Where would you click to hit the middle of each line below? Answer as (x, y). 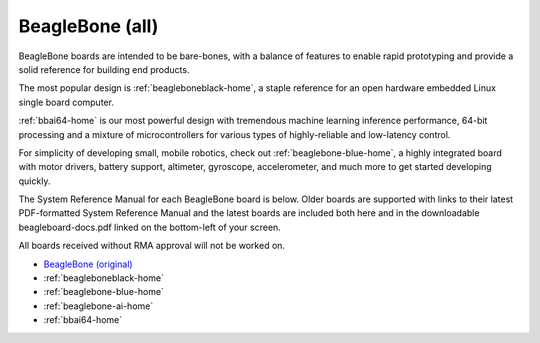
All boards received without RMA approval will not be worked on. (151, 246)
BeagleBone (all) (88, 26)
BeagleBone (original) (88, 264)
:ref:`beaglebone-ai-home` (98, 306)
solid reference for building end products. (104, 69)
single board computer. (66, 102)
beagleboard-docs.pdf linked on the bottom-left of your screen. (150, 227)
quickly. (34, 181)
